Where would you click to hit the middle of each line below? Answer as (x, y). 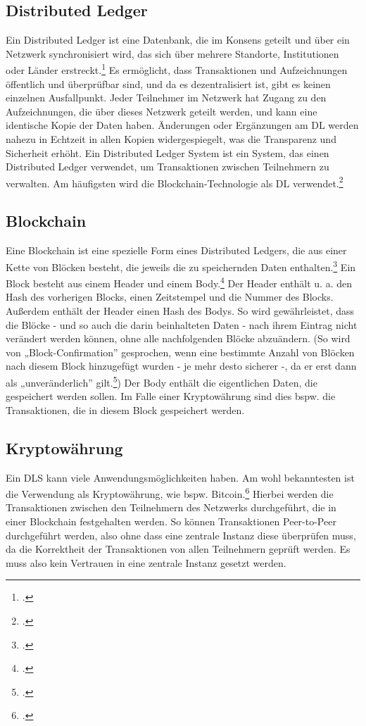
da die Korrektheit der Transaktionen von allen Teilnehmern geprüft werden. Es (178, 549)
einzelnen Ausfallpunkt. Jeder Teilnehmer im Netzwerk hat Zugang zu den (166, 98)
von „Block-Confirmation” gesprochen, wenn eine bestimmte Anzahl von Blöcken (180, 352)
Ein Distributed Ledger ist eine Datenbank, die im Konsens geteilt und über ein (178, 40)
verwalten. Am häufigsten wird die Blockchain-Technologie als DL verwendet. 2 (175, 182)
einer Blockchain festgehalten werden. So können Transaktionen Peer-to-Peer (171, 521)
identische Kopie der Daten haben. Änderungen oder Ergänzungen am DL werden (182, 125)
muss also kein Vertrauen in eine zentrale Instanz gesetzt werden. (146, 562)
